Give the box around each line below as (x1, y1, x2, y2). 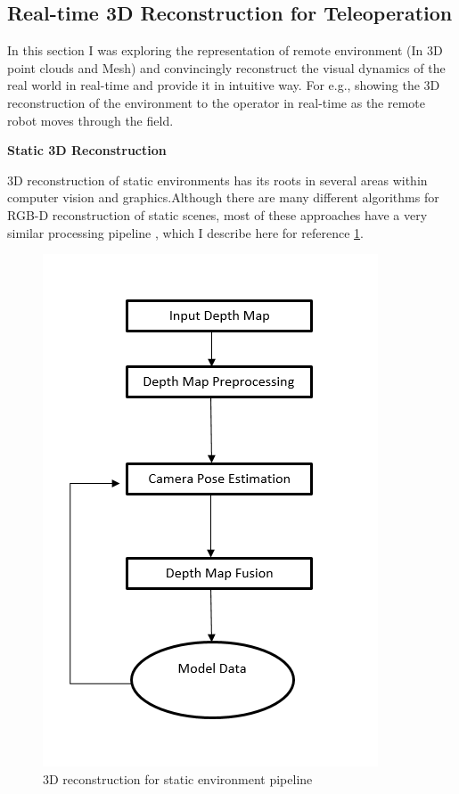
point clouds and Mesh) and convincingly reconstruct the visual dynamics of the (7, 58, 446, 77)
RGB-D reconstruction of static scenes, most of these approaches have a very (7, 205, 428, 224)
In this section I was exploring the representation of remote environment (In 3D (7, 41, 443, 60)
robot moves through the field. (7, 111, 174, 129)
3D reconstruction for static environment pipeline (43, 769, 313, 788)
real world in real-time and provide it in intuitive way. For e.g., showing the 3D (7, 76, 440, 94)
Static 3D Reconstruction (7, 141, 167, 160)
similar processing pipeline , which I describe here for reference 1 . (7, 223, 364, 241)
